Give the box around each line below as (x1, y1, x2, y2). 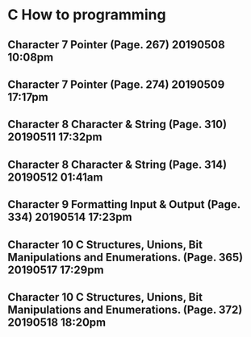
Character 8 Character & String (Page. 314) (7, 157, 228, 171)
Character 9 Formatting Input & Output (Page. (7, 198, 241, 211)
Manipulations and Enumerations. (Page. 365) (7, 250, 244, 264)
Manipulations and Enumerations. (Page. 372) (7, 302, 243, 316)
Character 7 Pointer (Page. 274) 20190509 (7, 77, 225, 91)
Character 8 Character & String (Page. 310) (7, 118, 228, 131)
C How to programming (7, 6, 166, 24)
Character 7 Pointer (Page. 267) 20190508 (7, 38, 225, 52)
